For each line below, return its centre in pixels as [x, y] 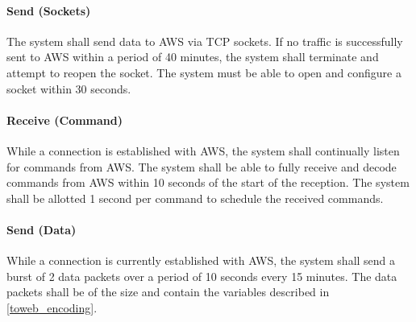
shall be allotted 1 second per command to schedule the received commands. [195, 198]
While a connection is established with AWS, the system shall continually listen [203, 150]
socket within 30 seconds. [69, 88]
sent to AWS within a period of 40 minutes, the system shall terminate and [193, 57]
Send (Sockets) [49, 10]
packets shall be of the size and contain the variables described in [168, 292]
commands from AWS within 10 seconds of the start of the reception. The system [208, 182]
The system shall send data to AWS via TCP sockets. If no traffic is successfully [205, 41]
